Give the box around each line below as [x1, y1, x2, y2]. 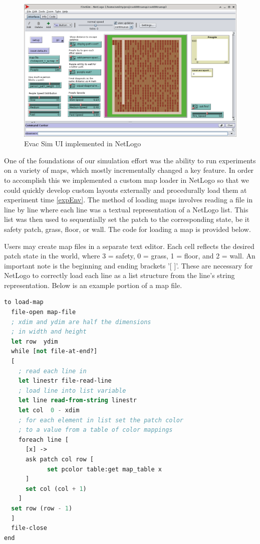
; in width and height [11, 328, 87, 336]
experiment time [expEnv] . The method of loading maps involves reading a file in [4, 194, 253, 205]
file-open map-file [11, 309, 76, 316]
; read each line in [18, 367, 87, 375]
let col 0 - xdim [18, 407, 80, 414]
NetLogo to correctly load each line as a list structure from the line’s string [4, 270, 235, 281]
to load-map [4, 299, 44, 306]
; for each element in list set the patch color [18, 416, 183, 424]
